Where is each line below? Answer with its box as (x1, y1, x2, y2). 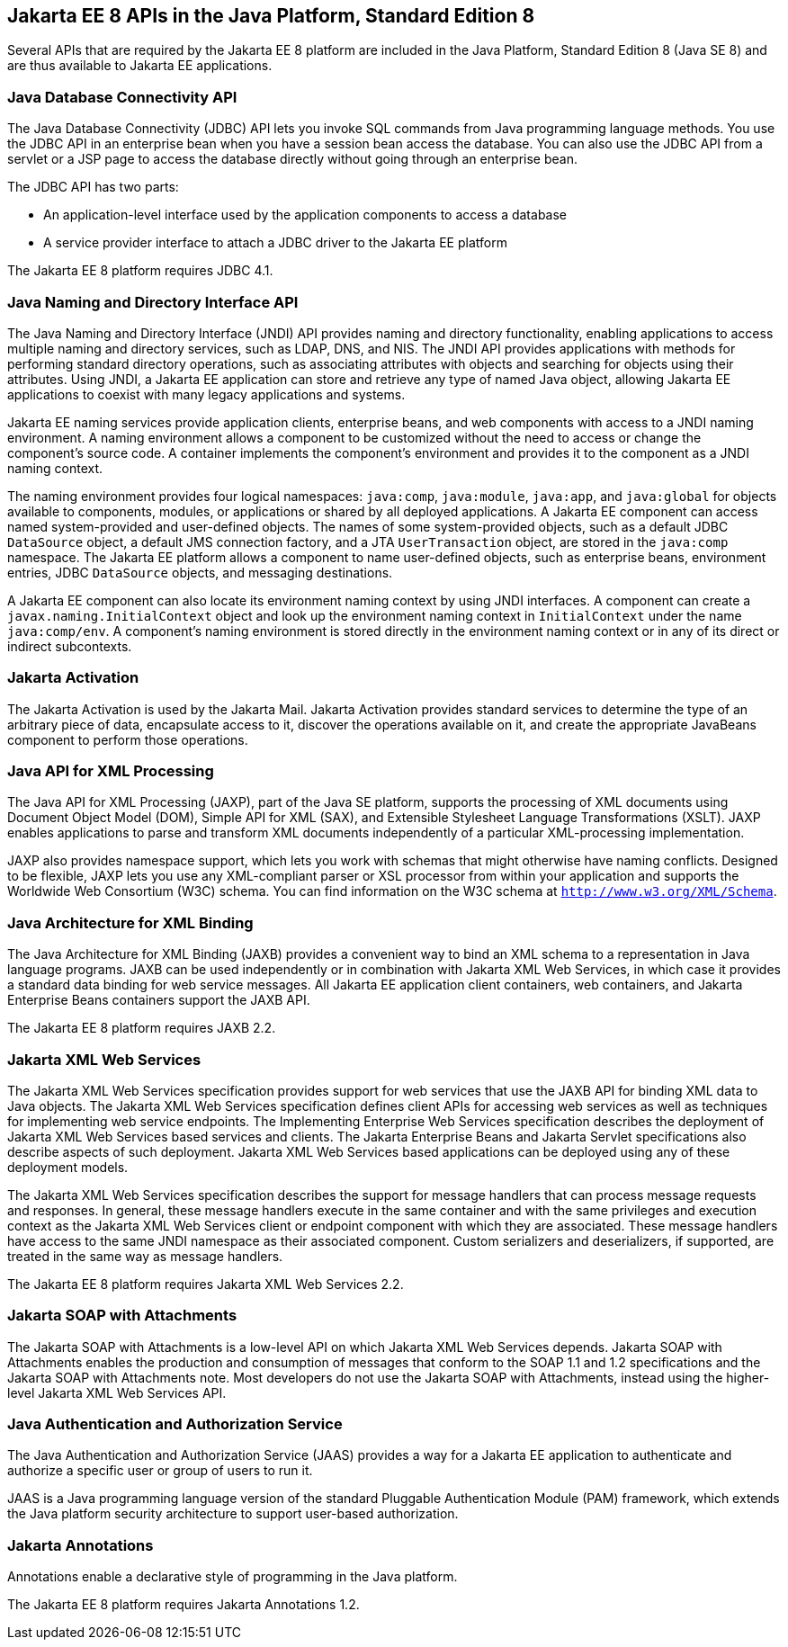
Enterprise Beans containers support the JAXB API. (7, 992, 310, 1008)
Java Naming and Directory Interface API (7, 292, 299, 311)
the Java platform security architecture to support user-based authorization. (7, 1506, 459, 1522)
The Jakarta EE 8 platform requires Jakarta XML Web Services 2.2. (7, 1276, 404, 1292)
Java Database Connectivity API (7, 87, 237, 106)
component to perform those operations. (7, 731, 248, 747)
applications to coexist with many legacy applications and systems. (7, 386, 406, 402)
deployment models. (7, 1159, 129, 1175)
